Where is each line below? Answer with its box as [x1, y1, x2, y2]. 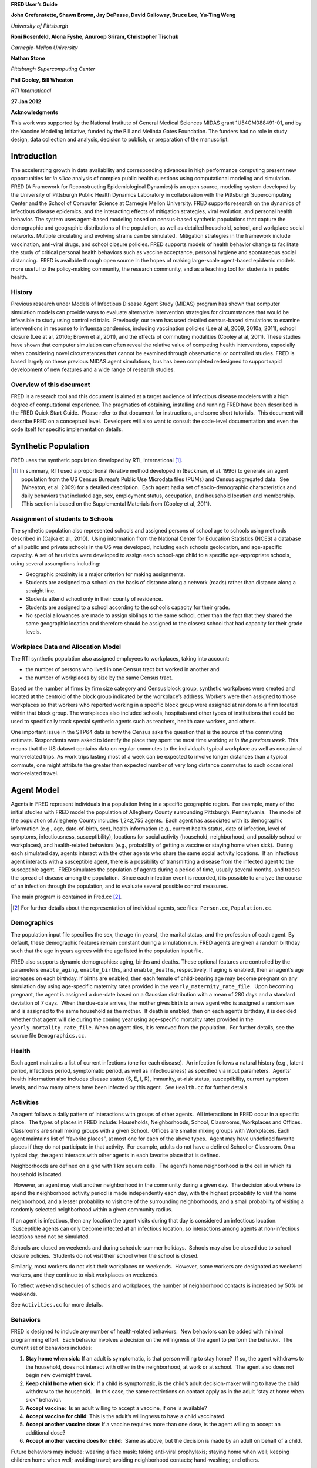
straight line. [25, 587, 56, 594]
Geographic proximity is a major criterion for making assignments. [25, 570, 186, 578]
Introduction [11, 151, 58, 161]
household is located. [11, 1170, 63, 1177]
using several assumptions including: [11, 560, 101, 567]
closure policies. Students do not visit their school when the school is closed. [11, 1252, 199, 1260]
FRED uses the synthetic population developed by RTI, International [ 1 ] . [11, 456, 183, 463]
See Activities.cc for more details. [11, 1301, 103, 1308]
